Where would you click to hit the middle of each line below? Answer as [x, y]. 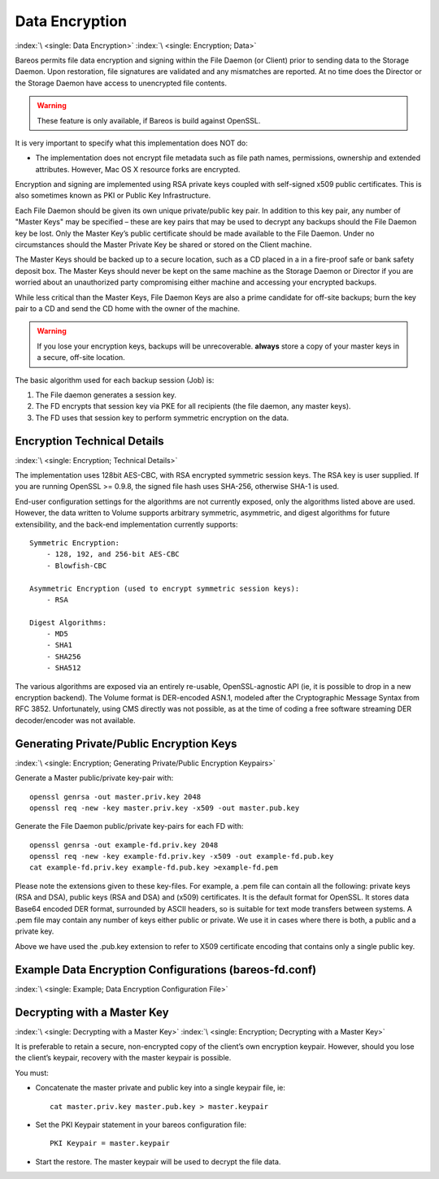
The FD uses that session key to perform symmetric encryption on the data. [162, 418]
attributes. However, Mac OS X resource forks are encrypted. [138, 169]
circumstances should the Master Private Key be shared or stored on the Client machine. [163, 245]
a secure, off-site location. [81, 358]
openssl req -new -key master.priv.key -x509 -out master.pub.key [165, 808]
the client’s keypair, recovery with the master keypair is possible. [123, 1058]
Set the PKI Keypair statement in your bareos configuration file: [141, 1125]
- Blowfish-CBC [76, 566]
